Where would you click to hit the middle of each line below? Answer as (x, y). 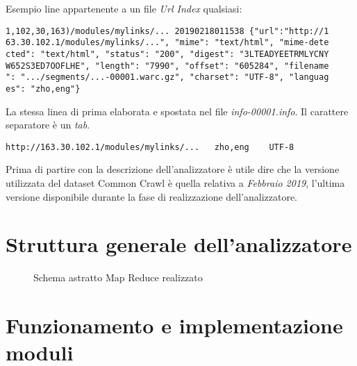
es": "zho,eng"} (43, 89)
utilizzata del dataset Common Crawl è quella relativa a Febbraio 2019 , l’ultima (175, 182)
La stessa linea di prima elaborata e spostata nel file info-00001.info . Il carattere (177, 111)
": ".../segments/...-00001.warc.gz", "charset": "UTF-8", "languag (167, 77)
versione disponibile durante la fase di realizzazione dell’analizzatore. (152, 196)
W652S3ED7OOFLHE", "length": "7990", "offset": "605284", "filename (167, 66)
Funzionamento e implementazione (174, 325)
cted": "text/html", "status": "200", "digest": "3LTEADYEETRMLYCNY (167, 54)
